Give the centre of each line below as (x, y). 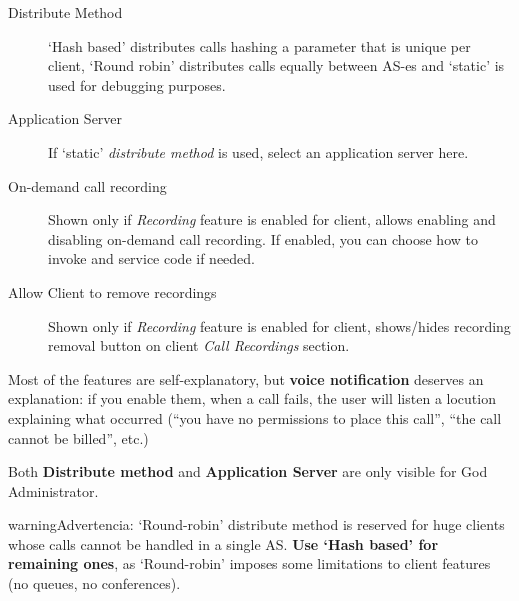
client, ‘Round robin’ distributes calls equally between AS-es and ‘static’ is (276, 65)
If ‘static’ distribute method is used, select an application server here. (258, 151)
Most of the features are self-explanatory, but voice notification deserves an (246, 378)
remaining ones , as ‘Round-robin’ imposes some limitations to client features (249, 563)
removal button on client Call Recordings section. (199, 345)
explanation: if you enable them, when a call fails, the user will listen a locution (252, 398)
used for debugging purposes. (137, 84)
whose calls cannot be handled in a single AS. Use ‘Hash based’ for (223, 543)
